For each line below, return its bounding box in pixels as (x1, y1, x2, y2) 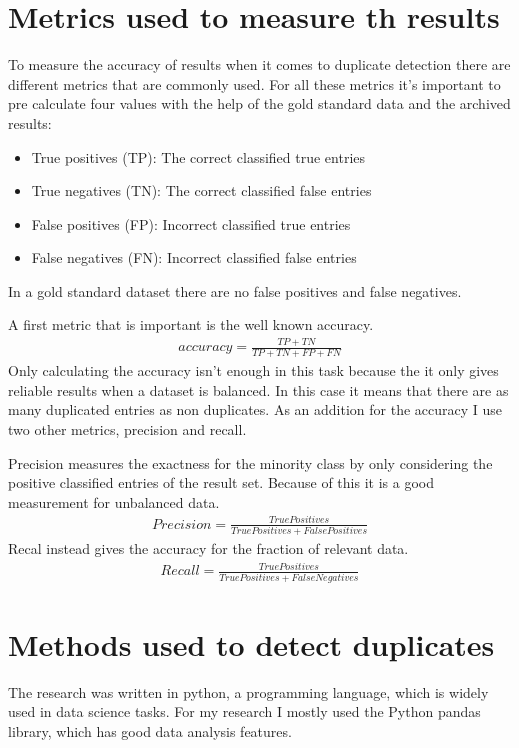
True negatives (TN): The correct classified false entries (31, 180, 372, 201)
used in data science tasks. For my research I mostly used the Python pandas (8, 701, 481, 722)
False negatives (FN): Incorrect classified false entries (31, 247, 357, 268)
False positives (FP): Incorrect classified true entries (31, 213, 351, 234)
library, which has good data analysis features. (8, 721, 292, 742)
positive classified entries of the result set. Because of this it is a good (8, 472, 434, 493)
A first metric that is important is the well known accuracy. (8, 314, 374, 335)
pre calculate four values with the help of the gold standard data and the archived (8, 93, 511, 114)
